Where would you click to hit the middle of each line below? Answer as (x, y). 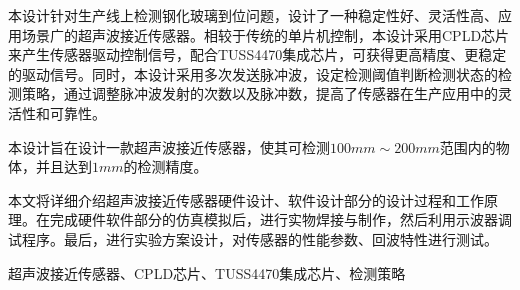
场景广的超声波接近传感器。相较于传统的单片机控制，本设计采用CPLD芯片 (265, 34)
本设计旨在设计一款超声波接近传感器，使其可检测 (169, 146)
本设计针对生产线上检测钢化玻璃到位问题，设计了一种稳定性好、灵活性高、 (253, 15)
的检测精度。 (165, 166)
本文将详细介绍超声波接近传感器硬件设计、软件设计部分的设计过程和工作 (246, 199)
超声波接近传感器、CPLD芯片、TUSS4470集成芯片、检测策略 (207, 272)
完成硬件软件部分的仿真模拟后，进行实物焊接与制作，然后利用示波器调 (280, 219)
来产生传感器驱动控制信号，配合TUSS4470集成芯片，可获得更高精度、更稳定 (257, 54)
